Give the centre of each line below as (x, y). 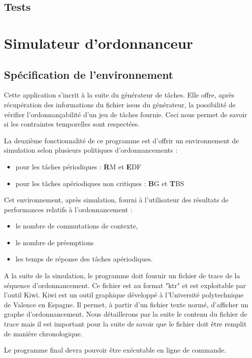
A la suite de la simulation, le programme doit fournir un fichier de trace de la (122, 276)
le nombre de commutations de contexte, (77, 226)
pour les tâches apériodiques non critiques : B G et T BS (100, 183)
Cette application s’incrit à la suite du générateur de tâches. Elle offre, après (119, 95)
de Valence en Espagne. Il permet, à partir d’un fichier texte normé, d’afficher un (126, 304)
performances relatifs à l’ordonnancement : (68, 209)
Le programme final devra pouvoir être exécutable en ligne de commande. (115, 350)
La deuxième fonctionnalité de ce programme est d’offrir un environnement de (122, 140)
